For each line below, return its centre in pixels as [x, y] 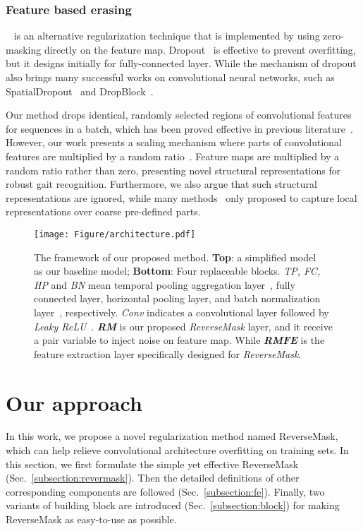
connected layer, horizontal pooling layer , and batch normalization [177, 298]
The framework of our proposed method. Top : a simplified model [175, 257]
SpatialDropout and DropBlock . [80, 91]
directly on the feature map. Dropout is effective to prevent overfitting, [200, 49]
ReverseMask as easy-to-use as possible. [91, 519]
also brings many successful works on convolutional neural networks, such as [170, 77]
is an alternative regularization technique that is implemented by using [167, 36]
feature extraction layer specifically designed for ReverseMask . [168, 353]
